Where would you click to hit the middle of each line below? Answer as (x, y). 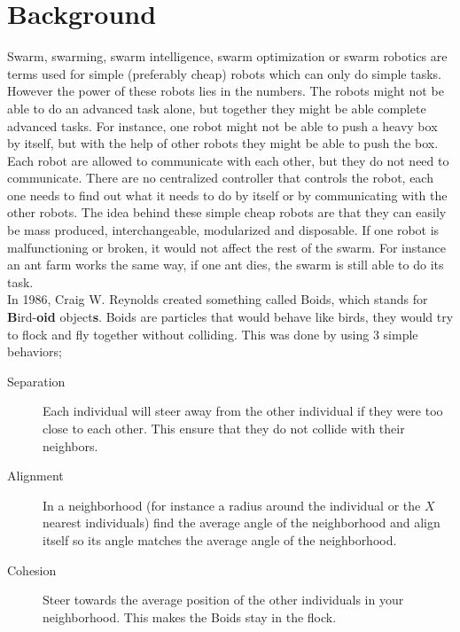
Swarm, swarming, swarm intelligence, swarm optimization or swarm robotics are (227, 56)
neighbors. (70, 445)
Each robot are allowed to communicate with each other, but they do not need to (228, 160)
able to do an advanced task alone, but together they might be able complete (217, 108)
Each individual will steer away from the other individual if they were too (243, 411)
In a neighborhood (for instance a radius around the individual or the (232, 505)
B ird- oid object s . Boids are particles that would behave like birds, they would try (230, 317)
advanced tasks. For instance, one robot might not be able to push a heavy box (222, 125)
